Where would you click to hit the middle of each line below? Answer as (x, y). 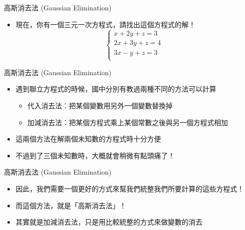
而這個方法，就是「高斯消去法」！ (71, 205)
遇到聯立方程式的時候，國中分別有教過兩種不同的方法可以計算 (116, 89)
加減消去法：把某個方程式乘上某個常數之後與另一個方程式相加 (128, 122)
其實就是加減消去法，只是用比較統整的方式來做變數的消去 (109, 222)
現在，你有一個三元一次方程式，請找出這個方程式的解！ (105, 24)
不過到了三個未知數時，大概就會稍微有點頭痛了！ (95, 155)
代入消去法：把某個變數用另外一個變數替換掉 (100, 105)
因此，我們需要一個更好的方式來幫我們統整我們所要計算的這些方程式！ (130, 188)
